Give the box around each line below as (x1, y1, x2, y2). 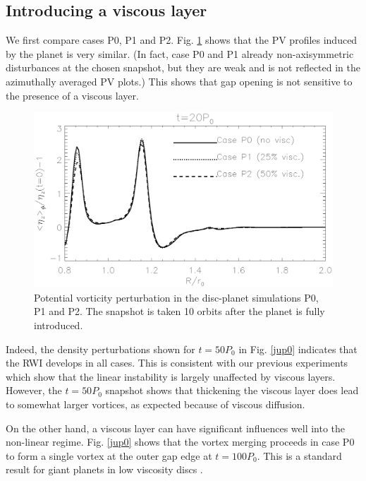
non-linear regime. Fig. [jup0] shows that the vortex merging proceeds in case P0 (6, 434, 355, 449)
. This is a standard (257, 448, 342, 463)
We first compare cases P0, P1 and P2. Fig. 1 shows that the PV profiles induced (6, 32, 358, 47)
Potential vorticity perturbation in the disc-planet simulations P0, (34, 290, 319, 304)
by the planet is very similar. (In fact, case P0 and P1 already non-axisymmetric (6, 46, 354, 61)
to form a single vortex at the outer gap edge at (6, 448, 212, 463)
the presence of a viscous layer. (6, 88, 139, 102)
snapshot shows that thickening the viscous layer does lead (105, 383, 359, 398)
